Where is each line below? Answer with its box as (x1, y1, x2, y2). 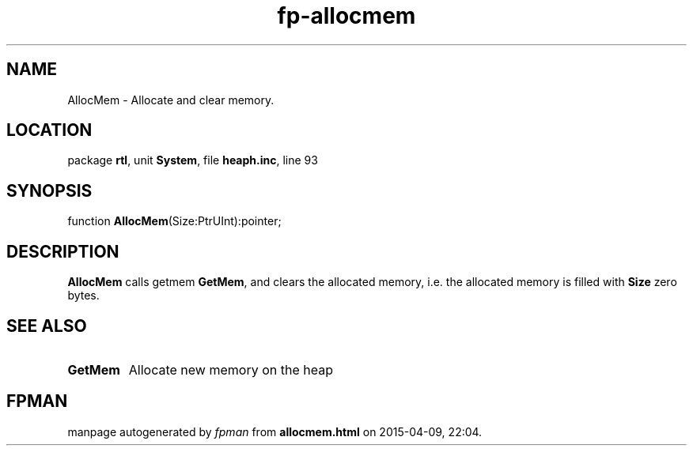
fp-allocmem (277, 2, 416, 29)
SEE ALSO (6, 315, 87, 336)
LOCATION (6, 120, 93, 141)
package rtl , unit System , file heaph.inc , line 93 (67, 153, 318, 168)
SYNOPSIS (6, 180, 93, 201)
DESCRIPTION (6, 241, 119, 262)
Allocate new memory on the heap (128, 361, 333, 378)
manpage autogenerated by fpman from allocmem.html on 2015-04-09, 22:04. (67, 424, 483, 439)
